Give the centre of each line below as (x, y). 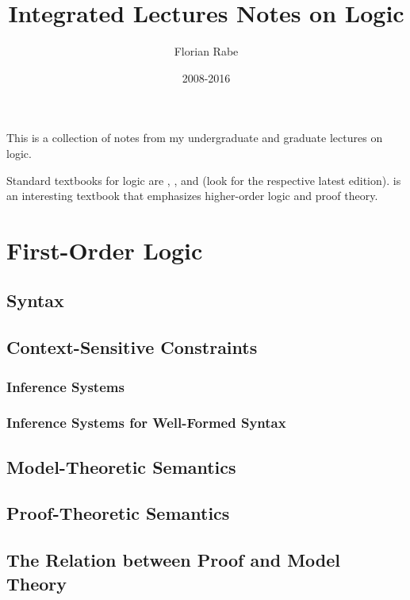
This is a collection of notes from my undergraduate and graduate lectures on (195, 138)
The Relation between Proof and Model (174, 560)
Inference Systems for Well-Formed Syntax (146, 423)
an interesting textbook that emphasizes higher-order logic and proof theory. (192, 196)
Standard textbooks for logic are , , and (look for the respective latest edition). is (204, 180)
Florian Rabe (206, 51)
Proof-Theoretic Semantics (118, 513)
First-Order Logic (105, 250)
